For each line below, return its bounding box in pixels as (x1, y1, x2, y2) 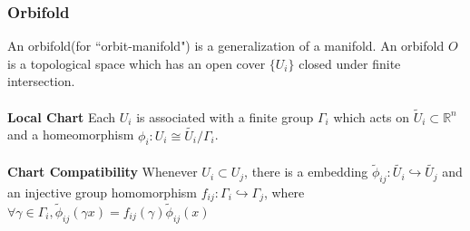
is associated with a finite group (136, 107, 314, 126)
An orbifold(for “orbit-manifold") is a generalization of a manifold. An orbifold (7, 36, 445, 55)
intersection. (7, 72, 75, 91)
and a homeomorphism (7, 125, 134, 144)
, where (263, 183, 305, 202)
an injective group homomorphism (7, 183, 198, 202)
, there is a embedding (244, 162, 368, 181)
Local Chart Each (7, 107, 116, 126)
